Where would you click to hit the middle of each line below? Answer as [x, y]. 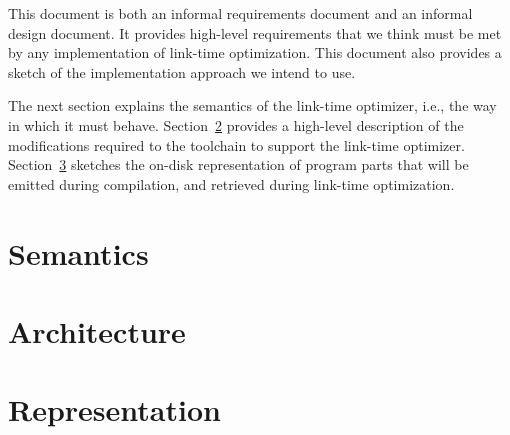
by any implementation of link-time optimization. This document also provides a [255, 52]
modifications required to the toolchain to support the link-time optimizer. [236, 144]
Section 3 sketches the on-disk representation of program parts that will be [238, 164]
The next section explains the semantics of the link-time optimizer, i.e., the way [252, 105]
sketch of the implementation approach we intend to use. [182, 71]
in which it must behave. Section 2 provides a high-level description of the [236, 124]
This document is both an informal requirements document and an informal [240, 13]
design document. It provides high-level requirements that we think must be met [255, 32]
